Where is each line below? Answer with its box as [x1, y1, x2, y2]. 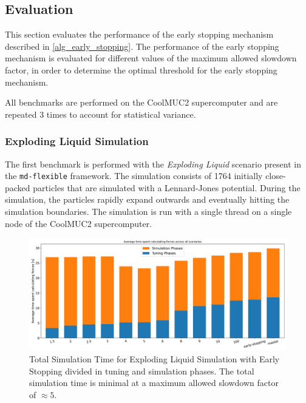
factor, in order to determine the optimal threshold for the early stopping [5, 63, 277, 76]
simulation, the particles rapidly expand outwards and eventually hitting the [5, 193, 290, 206]
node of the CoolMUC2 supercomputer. [5, 217, 152, 229]
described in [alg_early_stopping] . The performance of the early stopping [5, 39, 279, 52]
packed [5, 181, 30, 194]
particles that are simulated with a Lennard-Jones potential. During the [33, 181, 301, 194]
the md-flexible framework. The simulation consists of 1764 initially [5, 169, 263, 182]
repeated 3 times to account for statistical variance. [5, 107, 196, 120]
